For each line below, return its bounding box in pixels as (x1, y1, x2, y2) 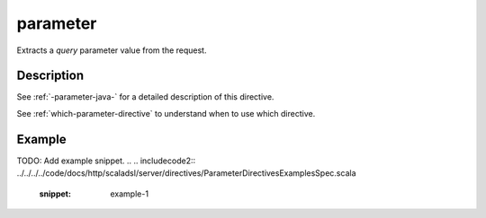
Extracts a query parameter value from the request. (16, 45, 207, 56)
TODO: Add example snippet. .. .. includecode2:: (16, 155, 196, 166)
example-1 (110, 188, 148, 199)
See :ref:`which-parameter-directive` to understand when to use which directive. (16, 108, 316, 118)
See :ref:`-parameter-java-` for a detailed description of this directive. (16, 92, 274, 102)
